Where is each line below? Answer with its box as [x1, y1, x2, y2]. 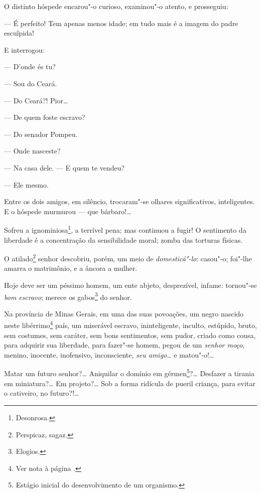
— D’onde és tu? [4, 61, 56, 72]
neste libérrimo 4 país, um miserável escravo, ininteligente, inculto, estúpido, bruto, [4, 318, 257, 331]
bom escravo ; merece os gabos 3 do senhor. [4, 290, 132, 302]
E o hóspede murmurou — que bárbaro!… [4, 206, 132, 216]
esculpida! [4, 28, 34, 38]
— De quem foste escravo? [4, 112, 85, 122]
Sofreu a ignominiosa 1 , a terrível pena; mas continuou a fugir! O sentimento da [4, 223, 246, 235]
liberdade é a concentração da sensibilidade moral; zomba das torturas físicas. [4, 234, 243, 245]
